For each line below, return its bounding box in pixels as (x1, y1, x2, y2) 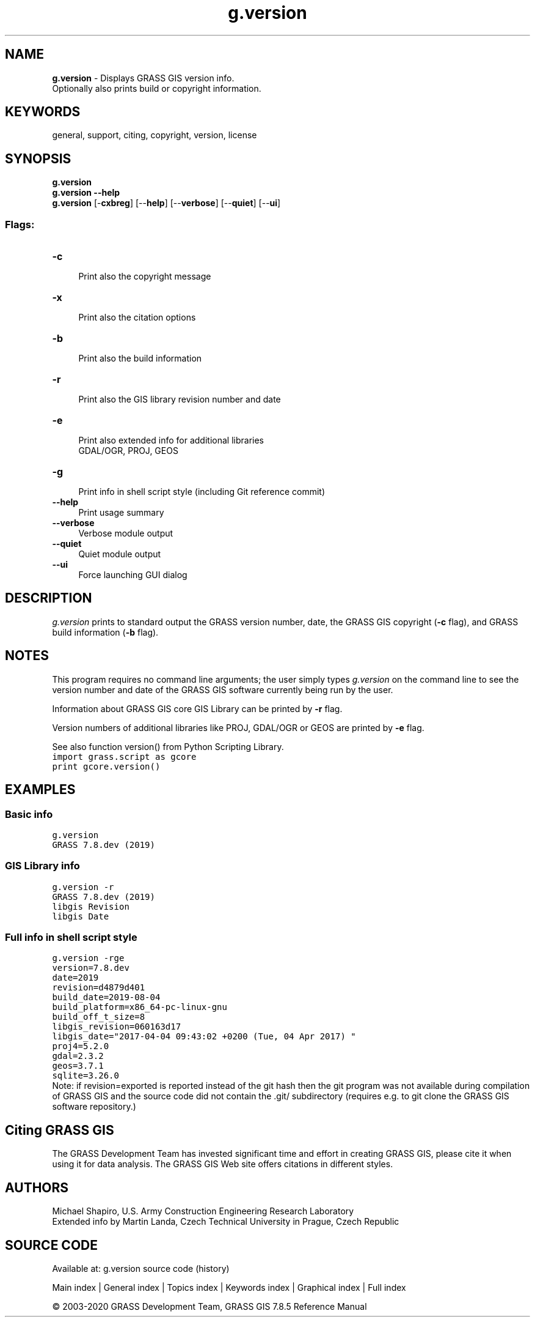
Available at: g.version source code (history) (52, 1263, 230, 1274)
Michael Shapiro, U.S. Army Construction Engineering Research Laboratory (52, 1206, 354, 1217)
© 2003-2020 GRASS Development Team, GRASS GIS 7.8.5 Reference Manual (52, 1301, 367, 1312)
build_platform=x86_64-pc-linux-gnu (52, 1002, 227, 1012)
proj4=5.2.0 (52, 1041, 109, 1052)
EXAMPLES (5, 782, 76, 798)
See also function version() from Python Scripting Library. (52, 741, 284, 752)
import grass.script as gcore (52, 751, 197, 762)
